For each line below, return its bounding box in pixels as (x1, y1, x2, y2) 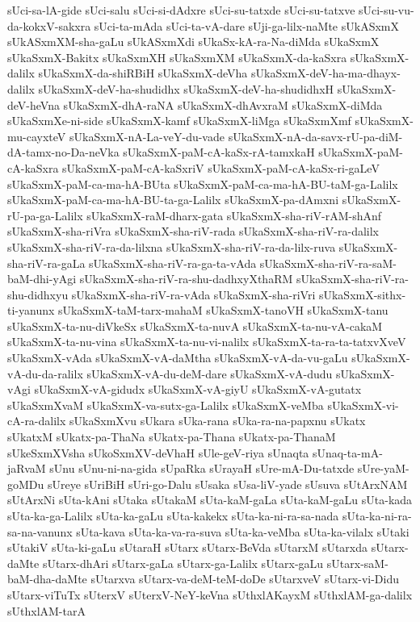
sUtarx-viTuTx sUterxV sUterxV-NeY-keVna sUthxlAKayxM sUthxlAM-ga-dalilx (7, 586, 413, 603)
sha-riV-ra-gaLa (7, 254, 86, 271)
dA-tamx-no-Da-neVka (7, 144, 120, 161)
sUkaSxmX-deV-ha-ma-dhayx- (251, 65, 401, 81)
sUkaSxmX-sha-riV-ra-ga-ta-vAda (89, 254, 257, 271)
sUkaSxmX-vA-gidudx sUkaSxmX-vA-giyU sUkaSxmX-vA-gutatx (34, 381, 362, 398)
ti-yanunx (7, 302, 55, 319)
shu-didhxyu (7, 286, 69, 303)
